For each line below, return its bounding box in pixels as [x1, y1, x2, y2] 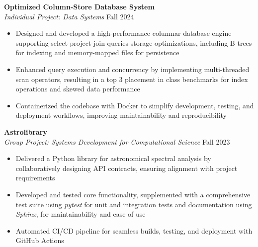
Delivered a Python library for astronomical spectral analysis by [15, 153, 211, 164]
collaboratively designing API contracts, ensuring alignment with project [15, 163, 238, 173]
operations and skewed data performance [15, 83, 140, 94]
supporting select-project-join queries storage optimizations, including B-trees [15, 37, 252, 48]
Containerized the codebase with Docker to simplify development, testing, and [15, 100, 254, 110]
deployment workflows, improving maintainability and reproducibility [15, 110, 227, 120]
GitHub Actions [15, 235, 64, 246]
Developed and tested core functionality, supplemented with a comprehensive [15, 189, 251, 199]
